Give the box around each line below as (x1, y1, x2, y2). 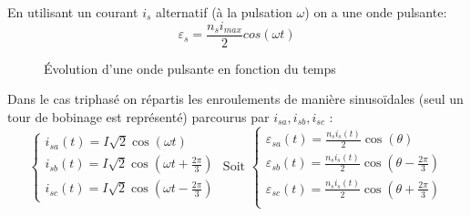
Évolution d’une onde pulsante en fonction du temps (44, 58, 336, 77)
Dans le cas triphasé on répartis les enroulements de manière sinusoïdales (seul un (7, 89, 464, 108)
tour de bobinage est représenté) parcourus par (7, 107, 270, 126)
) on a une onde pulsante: (304, 3, 447, 21)
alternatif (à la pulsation (156, 3, 292, 21)
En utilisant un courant (7, 3, 138, 21)
